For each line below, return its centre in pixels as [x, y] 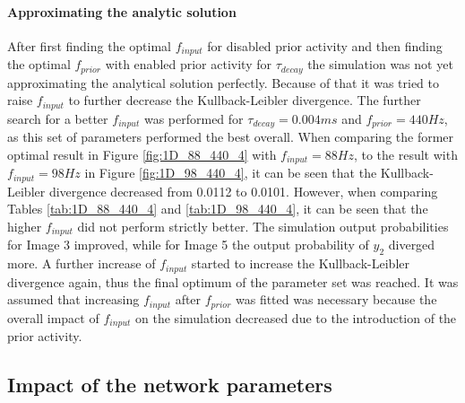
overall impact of [53, 317]
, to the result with [405, 154]
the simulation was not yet [380, 64]
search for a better [58, 118]
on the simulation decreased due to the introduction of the [296, 317]
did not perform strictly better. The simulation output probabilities [263, 226]
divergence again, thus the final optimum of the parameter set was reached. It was [233, 281]
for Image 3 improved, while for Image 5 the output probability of [188, 245]
